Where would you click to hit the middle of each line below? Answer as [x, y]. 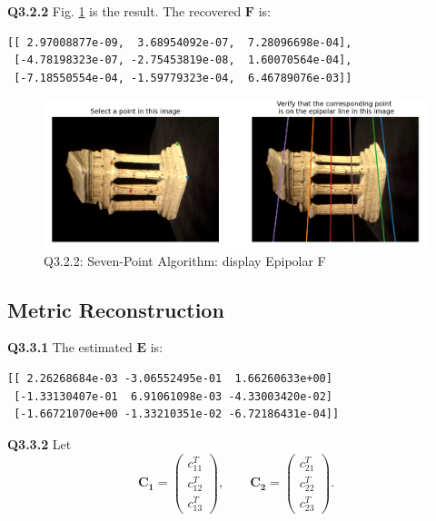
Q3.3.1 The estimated [70, 347]
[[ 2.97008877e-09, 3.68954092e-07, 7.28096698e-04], [180, 42]
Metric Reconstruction [116, 309]
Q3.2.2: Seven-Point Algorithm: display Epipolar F [185, 260]
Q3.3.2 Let [40, 443]
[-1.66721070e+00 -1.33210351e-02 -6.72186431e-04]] [177, 414]
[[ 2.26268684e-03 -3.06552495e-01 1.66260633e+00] [170, 379]
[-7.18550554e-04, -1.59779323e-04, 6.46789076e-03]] [183, 78]
